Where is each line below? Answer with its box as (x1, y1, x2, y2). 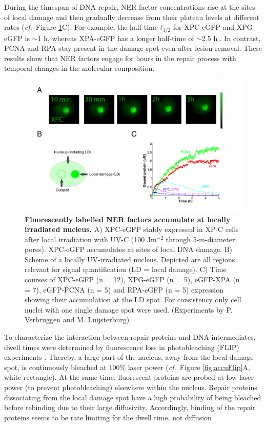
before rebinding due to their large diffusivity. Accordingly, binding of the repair (4, 402, 256, 413)
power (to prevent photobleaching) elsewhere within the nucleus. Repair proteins (4, 382, 257, 392)
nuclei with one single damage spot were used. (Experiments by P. (25, 304, 233, 315)
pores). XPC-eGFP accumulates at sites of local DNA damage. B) (25, 244, 233, 255)
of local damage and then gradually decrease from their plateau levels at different (4, 11, 260, 22)
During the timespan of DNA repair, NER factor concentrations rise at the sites (4, 2, 255, 12)
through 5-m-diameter (166, 234, 235, 244)
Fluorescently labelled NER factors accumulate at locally (25, 214, 231, 224)
